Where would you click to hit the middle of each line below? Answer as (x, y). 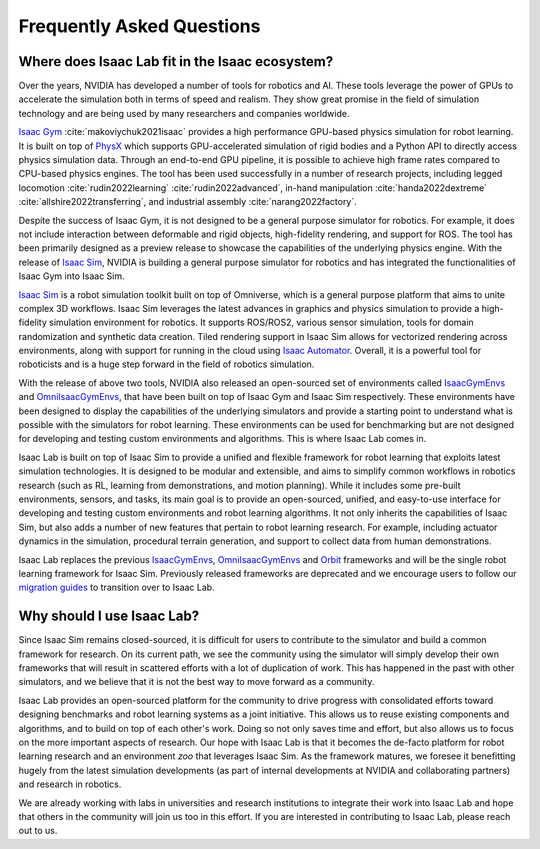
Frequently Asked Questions (139, 26)
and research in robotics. (70, 784)
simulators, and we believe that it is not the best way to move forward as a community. (196, 682)
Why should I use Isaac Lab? (109, 616)
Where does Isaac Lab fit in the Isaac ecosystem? (176, 61)
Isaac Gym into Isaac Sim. (71, 276)
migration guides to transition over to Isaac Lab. (116, 587)
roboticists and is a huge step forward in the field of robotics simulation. (166, 364)
